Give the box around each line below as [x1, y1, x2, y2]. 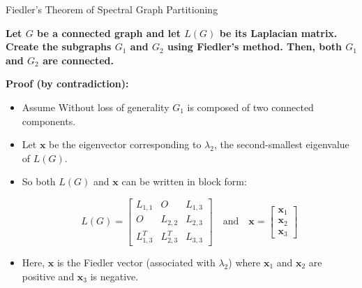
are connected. [43, 52, 114, 67]
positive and [22, 268, 75, 283]
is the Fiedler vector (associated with [56, 254, 216, 269]
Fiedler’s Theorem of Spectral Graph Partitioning [6, 2, 218, 16]
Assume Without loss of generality [22, 99, 169, 114]
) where [228, 254, 261, 269]
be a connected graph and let [37, 25, 181, 40]
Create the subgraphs [6, 39, 112, 54]
